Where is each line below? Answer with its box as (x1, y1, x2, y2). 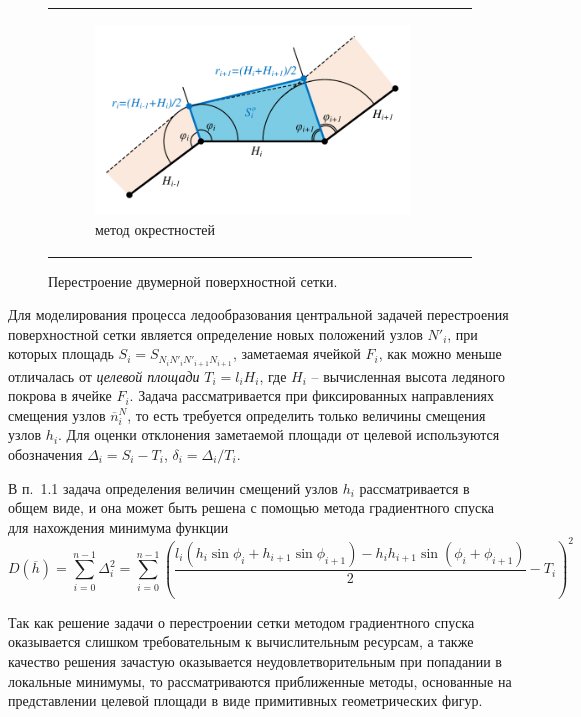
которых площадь (8, 343, 114, 364)
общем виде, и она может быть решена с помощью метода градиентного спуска (8, 497, 494, 518)
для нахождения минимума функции (8, 516, 229, 537)
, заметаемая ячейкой (232, 343, 361, 364)
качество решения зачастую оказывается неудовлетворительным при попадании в (8, 650, 502, 671)
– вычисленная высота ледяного (311, 365, 506, 386)
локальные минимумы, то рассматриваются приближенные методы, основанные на (8, 670, 512, 691)
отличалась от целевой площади (8, 365, 200, 386)
